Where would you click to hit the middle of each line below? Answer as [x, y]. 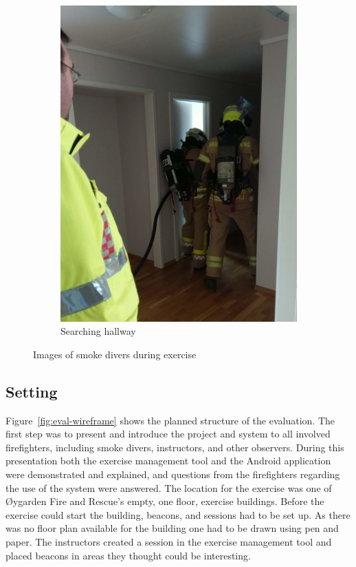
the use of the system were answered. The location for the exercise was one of [169, 487]
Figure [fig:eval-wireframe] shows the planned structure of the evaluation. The [170, 420]
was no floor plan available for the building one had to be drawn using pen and [172, 528]
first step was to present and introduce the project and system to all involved [168, 434]
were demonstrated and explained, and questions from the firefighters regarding [173, 474]
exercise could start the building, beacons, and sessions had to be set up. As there [178, 514]
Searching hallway [98, 331]
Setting [32, 391]
